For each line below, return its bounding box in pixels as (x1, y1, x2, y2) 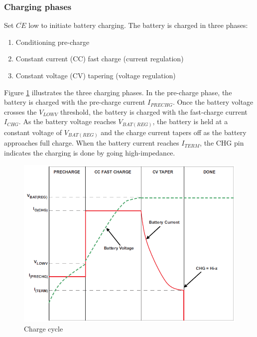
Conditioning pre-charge (15, 36, 90, 47)
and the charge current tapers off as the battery (101, 127, 247, 137)
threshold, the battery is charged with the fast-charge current (60, 106, 248, 117)
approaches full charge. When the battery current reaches (4, 138, 179, 148)
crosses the (4, 106, 37, 117)
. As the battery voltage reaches (18, 116, 116, 127)
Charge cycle (24, 324, 63, 334)
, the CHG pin (200, 138, 244, 148)
